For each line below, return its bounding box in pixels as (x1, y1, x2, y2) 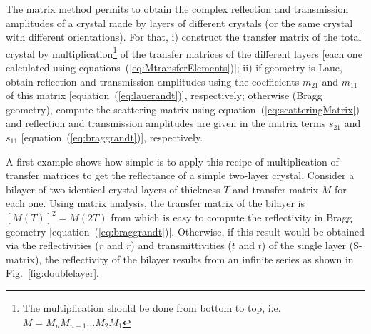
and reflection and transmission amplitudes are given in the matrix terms (6, 116, 326, 131)
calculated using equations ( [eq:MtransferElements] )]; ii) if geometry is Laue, (6, 60, 342, 75)
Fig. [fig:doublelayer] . (6, 265, 99, 280)
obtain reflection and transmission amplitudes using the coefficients (6, 74, 300, 88)
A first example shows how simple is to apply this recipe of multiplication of (6, 153, 339, 168)
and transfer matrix (233, 181, 319, 196)
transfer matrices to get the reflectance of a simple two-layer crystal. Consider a (6, 168, 355, 183)
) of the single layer (261, 238, 347, 253)
